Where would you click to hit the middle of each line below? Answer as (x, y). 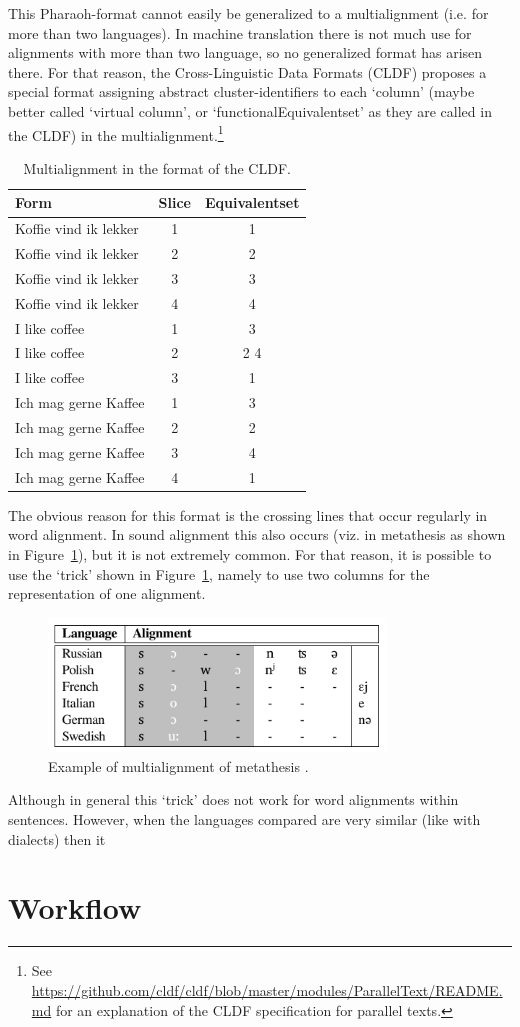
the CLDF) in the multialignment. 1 (116, 133)
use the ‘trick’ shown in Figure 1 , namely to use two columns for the (219, 573)
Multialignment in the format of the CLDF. (157, 167)
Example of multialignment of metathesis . (178, 765)
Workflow (75, 907)
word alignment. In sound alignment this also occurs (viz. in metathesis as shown (257, 534)
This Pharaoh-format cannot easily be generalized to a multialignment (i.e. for (248, 13)
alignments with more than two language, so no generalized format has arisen (245, 52)
